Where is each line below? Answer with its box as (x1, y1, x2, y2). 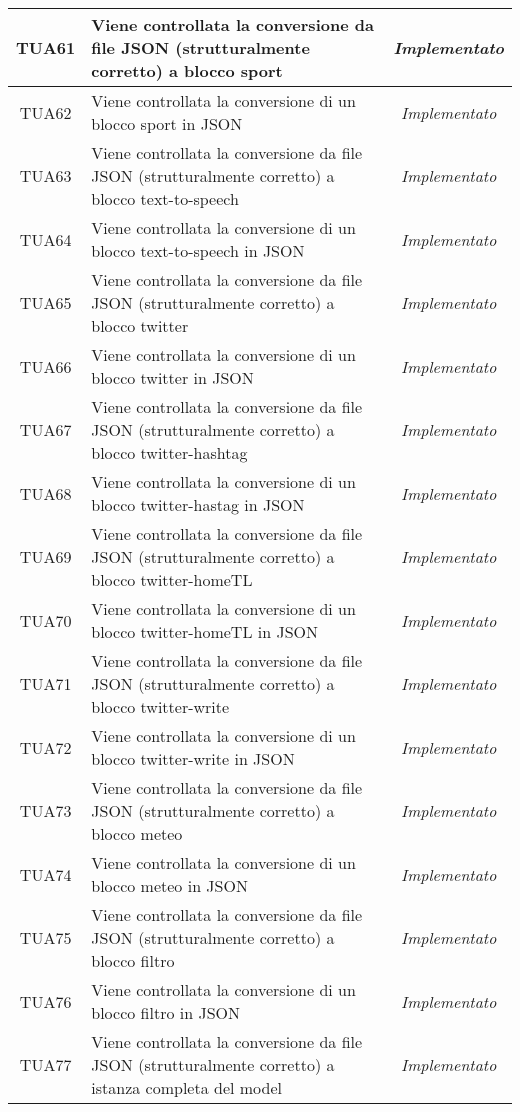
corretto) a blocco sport (91, 59, 283, 82)
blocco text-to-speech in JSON (91, 239, 305, 262)
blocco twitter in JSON (91, 366, 254, 389)
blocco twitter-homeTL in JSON (91, 620, 318, 643)
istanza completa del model (91, 1076, 283, 1099)
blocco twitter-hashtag (91, 441, 248, 464)
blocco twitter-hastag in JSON (91, 493, 305, 516)
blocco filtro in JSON (91, 1001, 241, 1024)
